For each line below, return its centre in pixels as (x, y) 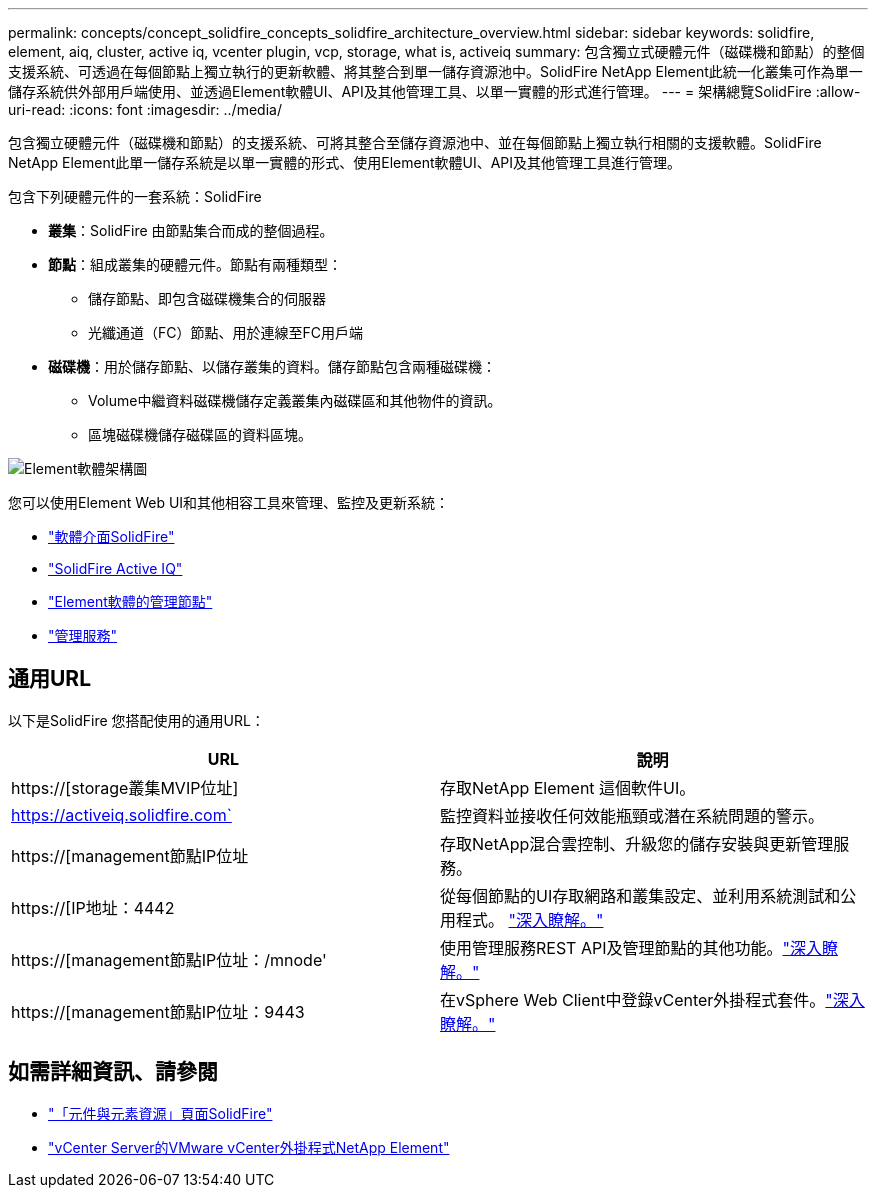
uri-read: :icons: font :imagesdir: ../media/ (145, 109)
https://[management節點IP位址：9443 (158, 1011)
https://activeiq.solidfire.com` (121, 814)
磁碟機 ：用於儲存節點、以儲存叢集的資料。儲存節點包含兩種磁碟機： (272, 366)
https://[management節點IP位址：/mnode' (169, 959)
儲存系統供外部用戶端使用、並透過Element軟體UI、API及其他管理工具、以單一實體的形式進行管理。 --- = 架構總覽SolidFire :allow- (434, 91)
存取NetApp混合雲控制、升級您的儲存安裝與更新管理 (637, 843)
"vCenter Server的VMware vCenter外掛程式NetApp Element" (249, 1147)
